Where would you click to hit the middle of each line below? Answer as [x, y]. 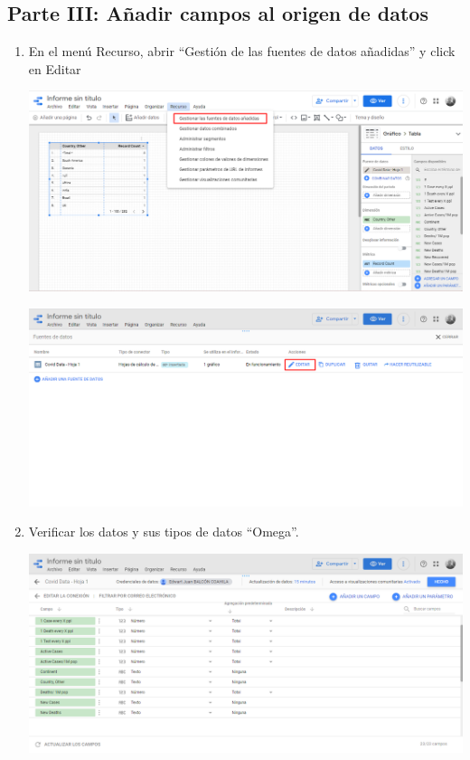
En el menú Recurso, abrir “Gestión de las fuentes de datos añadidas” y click [242, 51]
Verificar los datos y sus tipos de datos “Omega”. [164, 532]
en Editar [55, 68]
